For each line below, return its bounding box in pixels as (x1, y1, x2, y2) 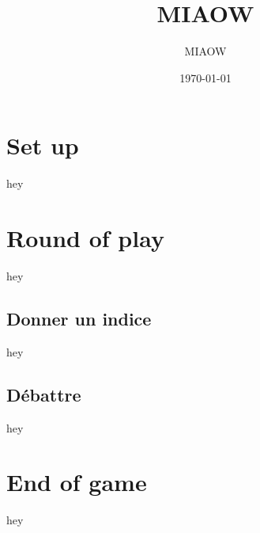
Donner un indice (6, 306, 152, 330)
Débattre (6, 382, 81, 406)
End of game (6, 466, 147, 498)
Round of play (6, 222, 164, 254)
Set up (6, 129, 79, 162)
